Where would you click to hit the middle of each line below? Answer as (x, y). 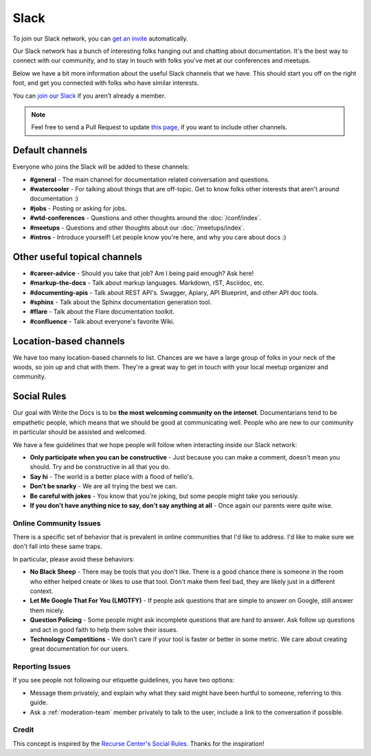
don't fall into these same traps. (57, 546)
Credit (23, 730)
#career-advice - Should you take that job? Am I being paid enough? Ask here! (142, 273)
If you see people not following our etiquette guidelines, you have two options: (124, 680)
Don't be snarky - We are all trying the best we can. (104, 486)
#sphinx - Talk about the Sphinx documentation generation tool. (121, 302)
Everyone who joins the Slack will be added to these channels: (101, 167)
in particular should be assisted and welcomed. (80, 432)
